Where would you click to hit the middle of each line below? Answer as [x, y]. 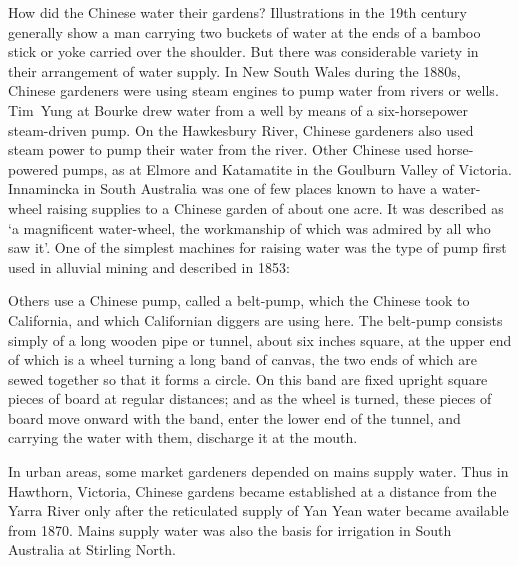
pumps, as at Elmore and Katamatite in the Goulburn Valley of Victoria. [287, 168]
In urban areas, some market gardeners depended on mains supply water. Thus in [258, 471]
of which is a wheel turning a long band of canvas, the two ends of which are [242, 359]
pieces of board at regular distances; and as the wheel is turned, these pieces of [250, 398]
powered [33, 168]
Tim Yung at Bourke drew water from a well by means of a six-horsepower [238, 109]
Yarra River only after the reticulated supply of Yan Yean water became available [258, 510]
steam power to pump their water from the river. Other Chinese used [220, 149]
